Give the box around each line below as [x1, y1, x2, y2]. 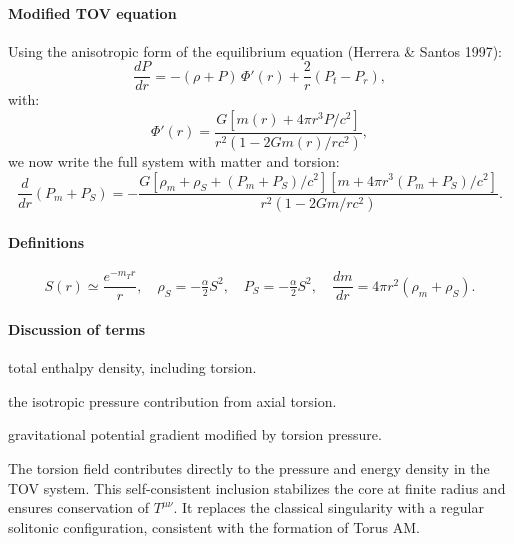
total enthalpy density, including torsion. [8, 357, 257, 378]
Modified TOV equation [8, 2, 177, 23]
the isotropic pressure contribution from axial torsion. [8, 390, 337, 411]
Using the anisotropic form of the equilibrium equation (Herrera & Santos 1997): [8, 40, 503, 61]
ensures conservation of [8, 497, 150, 518]
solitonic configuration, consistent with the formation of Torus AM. [8, 516, 420, 537]
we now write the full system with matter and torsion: [8, 150, 340, 171]
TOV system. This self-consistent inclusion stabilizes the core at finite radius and [8, 477, 506, 498]
